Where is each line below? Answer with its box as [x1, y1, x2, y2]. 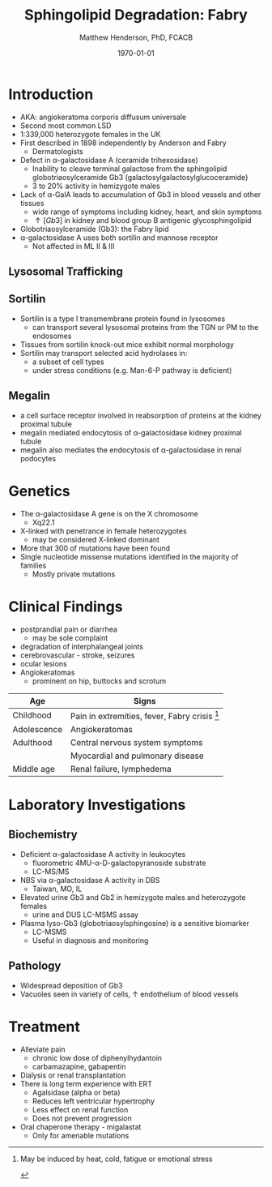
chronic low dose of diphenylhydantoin [32, 1052, 163, 1063]
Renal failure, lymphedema [70, 763, 172, 774]
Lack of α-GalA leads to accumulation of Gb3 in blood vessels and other [19, 189, 261, 199]
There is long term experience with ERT [19, 1078, 152, 1088]
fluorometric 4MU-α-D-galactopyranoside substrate [32, 858, 206, 868]
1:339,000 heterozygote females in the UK [19, 129, 161, 139]
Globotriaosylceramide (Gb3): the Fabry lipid [19, 224, 169, 234]
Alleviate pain [19, 1044, 66, 1054]
